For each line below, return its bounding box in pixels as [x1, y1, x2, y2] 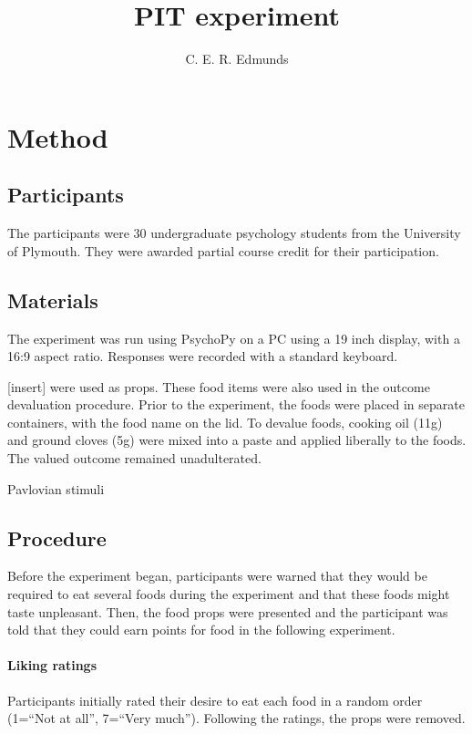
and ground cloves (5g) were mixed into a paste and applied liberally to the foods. [7, 430, 467, 450]
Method [7, 118, 108, 155]
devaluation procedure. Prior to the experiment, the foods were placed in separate [7, 395, 465, 414]
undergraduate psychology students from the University [150, 223, 461, 243]
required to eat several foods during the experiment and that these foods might [7, 584, 450, 604]
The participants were [7, 223, 129, 243]
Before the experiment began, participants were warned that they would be [7, 566, 427, 585]
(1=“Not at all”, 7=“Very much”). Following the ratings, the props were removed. [7, 708, 466, 728]
